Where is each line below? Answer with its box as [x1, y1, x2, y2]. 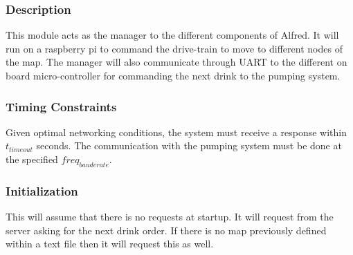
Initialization [6, 182, 78, 199]
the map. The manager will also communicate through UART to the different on [6, 55, 347, 69]
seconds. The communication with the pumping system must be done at [36, 138, 342, 153]
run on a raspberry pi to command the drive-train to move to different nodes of [6, 41, 343, 55]
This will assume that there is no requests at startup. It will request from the [6, 209, 334, 224]
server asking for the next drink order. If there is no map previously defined [6, 223, 327, 237]
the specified [6, 152, 58, 166]
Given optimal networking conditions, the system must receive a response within [6, 124, 347, 139]
